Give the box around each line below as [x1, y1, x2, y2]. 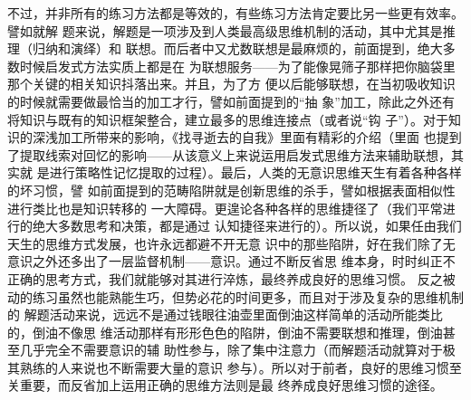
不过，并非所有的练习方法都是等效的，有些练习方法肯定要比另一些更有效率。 [7, 4, 464, 22]
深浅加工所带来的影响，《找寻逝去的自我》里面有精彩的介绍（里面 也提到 [32, 128, 462, 147]
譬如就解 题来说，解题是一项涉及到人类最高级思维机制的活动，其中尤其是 [7, 21, 443, 40]
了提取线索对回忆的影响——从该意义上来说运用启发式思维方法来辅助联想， [7, 145, 451, 164]
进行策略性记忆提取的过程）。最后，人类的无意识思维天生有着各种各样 [49, 163, 462, 182]
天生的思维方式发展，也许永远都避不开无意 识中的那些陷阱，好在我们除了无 [7, 233, 456, 252]
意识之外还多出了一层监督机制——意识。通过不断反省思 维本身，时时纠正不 [7, 252, 456, 271]
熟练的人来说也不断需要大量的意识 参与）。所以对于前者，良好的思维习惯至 [19, 357, 462, 376]
